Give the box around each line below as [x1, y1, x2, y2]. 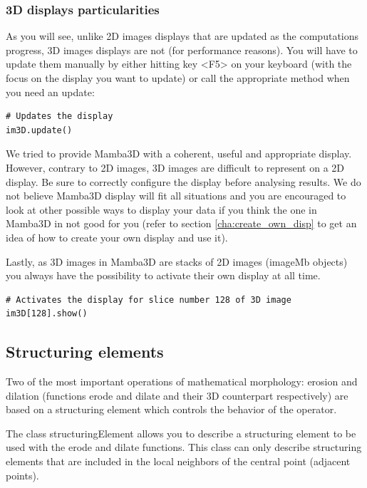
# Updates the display [6, 111, 113, 122]
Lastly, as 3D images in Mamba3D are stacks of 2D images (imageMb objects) [6, 254, 348, 269]
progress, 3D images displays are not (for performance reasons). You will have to [6, 42, 358, 57]
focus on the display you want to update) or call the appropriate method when [6, 71, 350, 85]
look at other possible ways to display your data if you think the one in [6, 202, 317, 217]
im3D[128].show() [6, 308, 88, 319]
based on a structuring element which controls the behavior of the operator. [6, 402, 337, 417]
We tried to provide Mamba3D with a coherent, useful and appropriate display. [6, 146, 352, 161]
